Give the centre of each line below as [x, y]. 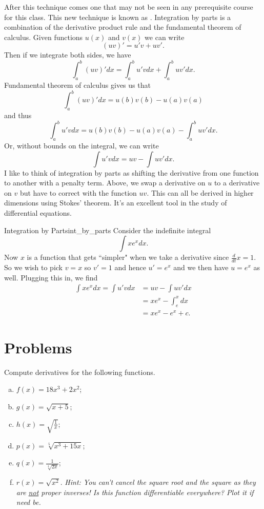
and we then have [201, 267]
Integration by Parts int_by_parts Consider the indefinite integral [108, 230]
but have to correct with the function [78, 192]
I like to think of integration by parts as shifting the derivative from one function [131, 172]
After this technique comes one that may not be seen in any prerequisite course [129, 7]
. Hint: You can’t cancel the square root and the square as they [158, 482]
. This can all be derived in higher [200, 192]
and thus [18, 115]
